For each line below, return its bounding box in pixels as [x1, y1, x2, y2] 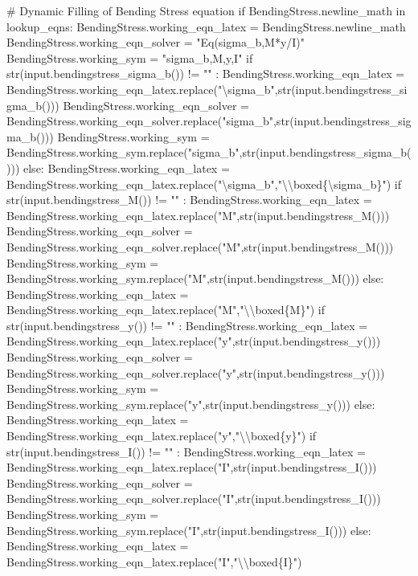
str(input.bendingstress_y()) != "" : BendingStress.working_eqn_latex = [6, 317, 368, 333]
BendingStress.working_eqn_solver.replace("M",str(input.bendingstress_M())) [6, 238, 394, 255]
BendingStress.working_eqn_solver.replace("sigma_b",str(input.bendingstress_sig [6, 112, 412, 129]
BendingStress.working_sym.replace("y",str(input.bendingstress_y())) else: [6, 395, 375, 412]
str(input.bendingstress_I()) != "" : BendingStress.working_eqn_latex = [6, 443, 366, 460]
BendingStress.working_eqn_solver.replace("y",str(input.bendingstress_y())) [6, 364, 385, 381]
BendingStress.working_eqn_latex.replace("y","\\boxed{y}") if [6, 427, 317, 444]
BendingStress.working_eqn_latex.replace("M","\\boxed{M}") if [6, 301, 325, 318]
